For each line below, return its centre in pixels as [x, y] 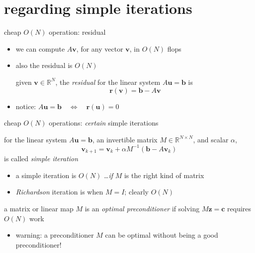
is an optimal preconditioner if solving [142, 209]
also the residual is [44, 65]
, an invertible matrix [125, 139]
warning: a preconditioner [55, 235]
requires [239, 209]
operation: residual [77, 32]
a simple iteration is [46, 175]
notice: [26, 106]
